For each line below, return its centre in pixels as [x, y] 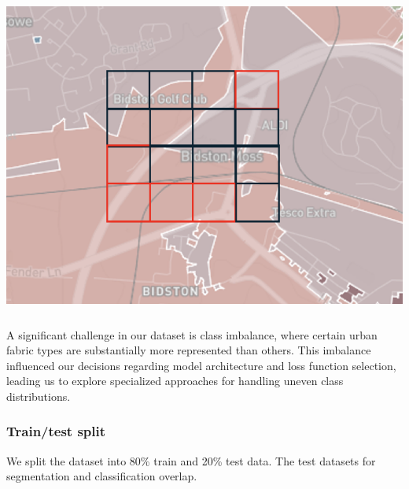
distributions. [39, 396]
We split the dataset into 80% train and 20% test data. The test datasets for [191, 460]
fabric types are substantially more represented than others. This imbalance [189, 350]
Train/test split [56, 431]
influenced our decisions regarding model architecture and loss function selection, [201, 365]
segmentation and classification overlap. [102, 476]
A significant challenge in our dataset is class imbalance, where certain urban [192, 334]
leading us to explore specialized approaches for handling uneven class [175, 381]
